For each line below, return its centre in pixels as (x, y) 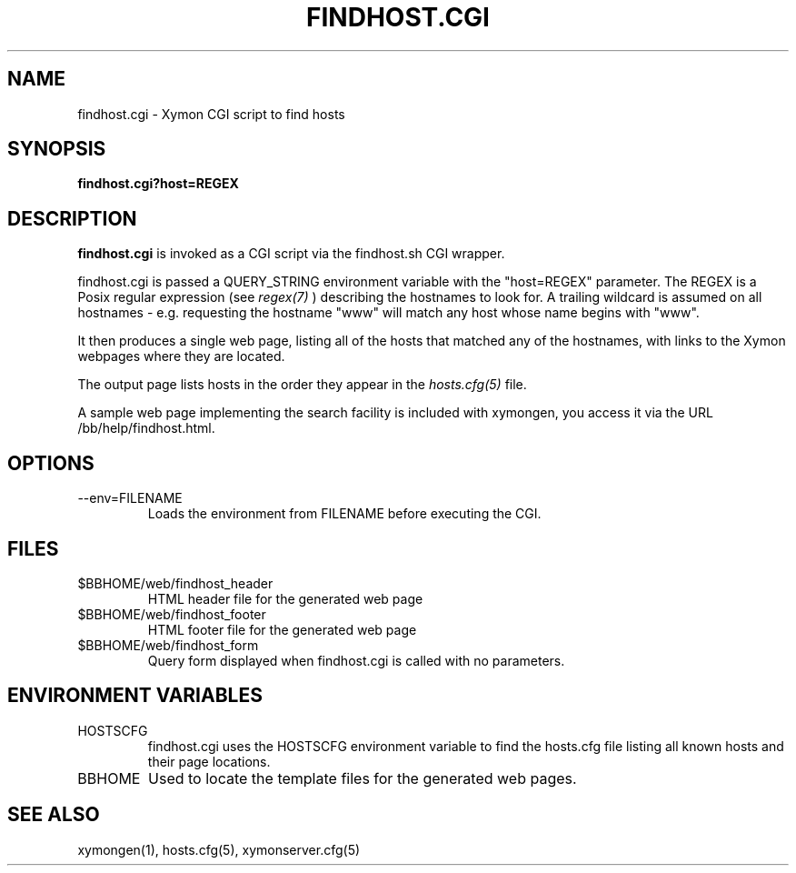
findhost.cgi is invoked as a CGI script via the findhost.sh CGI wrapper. (291, 254)
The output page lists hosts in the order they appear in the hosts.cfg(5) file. (302, 385)
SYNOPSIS (57, 149)
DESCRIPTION (72, 218)
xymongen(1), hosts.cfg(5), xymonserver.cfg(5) (219, 849)
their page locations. (209, 761)
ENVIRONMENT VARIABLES (135, 696)
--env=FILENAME (130, 498)
